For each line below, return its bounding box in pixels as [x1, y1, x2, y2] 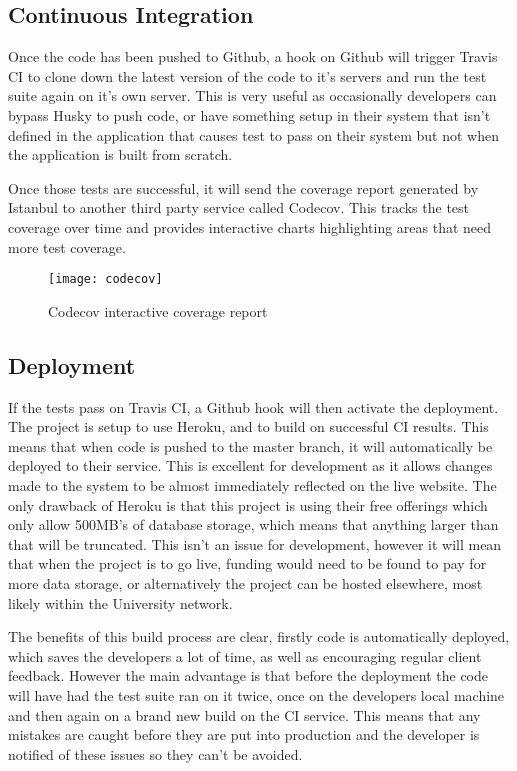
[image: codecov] [48, 272, 163, 287]
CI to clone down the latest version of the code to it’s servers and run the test [8, 65, 487, 86]
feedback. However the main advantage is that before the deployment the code [8, 665, 489, 686]
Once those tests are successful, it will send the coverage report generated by [8, 177, 479, 198]
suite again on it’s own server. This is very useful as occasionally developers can [8, 85, 497, 106]
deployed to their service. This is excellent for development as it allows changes [8, 455, 493, 476]
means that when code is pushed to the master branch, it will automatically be [8, 435, 493, 456]
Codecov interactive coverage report [48, 300, 268, 321]
